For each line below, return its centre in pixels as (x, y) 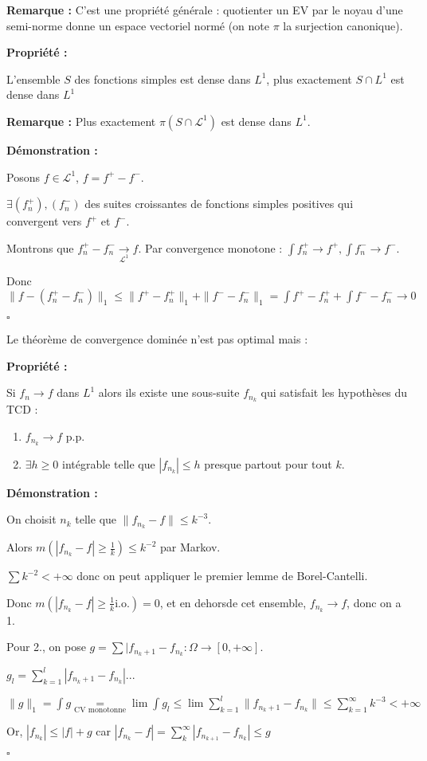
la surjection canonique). (343, 25)
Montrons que (40, 247)
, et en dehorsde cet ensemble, (233, 602)
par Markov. (190, 547)
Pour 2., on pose (46, 647)
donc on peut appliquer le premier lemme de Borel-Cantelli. (222, 576)
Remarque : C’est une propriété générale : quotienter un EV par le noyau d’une (205, 10)
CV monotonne (100, 710)
